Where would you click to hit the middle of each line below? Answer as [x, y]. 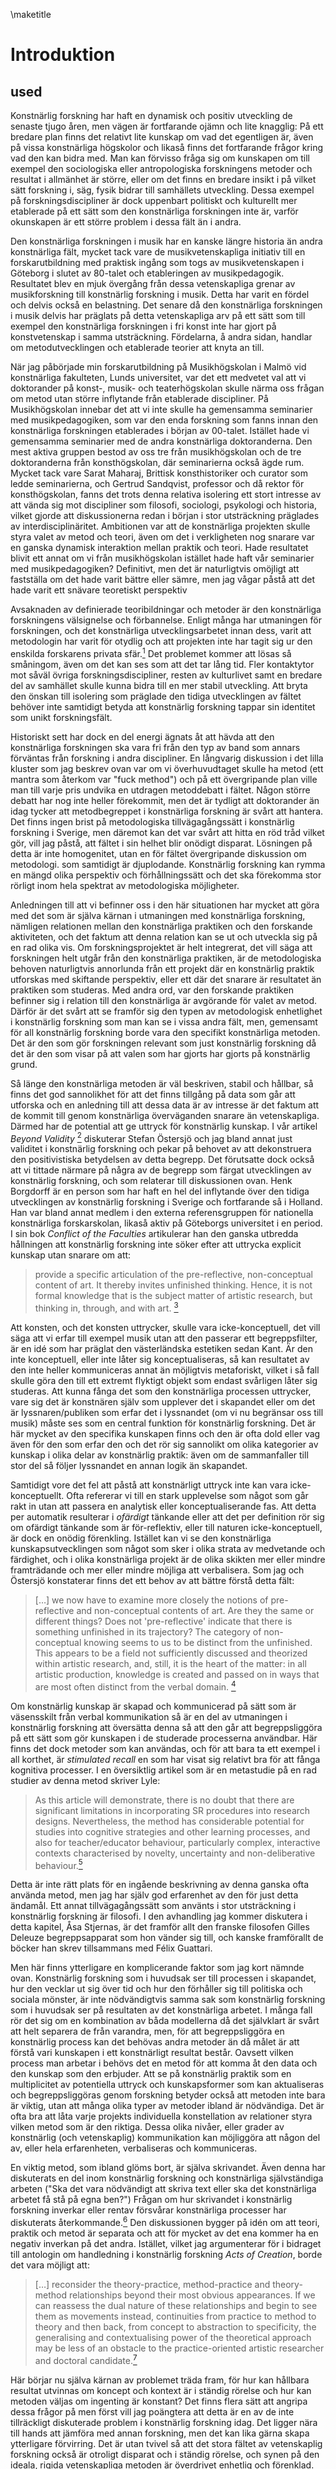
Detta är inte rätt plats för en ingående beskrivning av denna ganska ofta [160, 1885]
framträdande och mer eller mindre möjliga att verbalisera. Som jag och [157, 1570]
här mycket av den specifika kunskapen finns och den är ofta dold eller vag [165, 1433]
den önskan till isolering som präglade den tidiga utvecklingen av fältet [156, 696]
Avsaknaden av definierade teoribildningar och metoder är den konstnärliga [166, 609]
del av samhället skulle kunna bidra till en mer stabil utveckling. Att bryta [159, 685]
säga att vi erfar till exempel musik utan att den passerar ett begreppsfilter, [164, 1338]
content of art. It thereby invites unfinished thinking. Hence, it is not [173, 1285]
